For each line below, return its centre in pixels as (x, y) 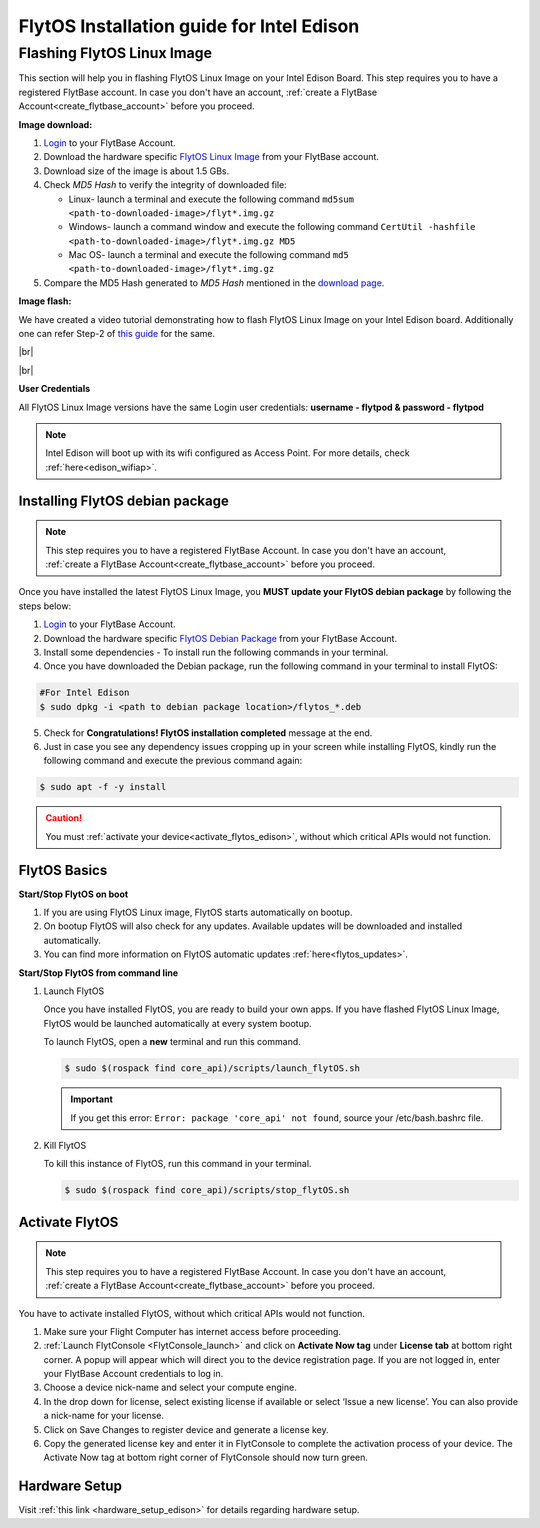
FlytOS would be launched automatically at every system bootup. (177, 1023)
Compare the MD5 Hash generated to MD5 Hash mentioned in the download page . (214, 282)
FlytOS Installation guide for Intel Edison (189, 26)
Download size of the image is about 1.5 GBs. (136, 171)
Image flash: (45, 301)
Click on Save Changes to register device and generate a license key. (186, 1429)
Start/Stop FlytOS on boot (73, 894)
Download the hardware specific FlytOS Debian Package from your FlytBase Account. (220, 638)
